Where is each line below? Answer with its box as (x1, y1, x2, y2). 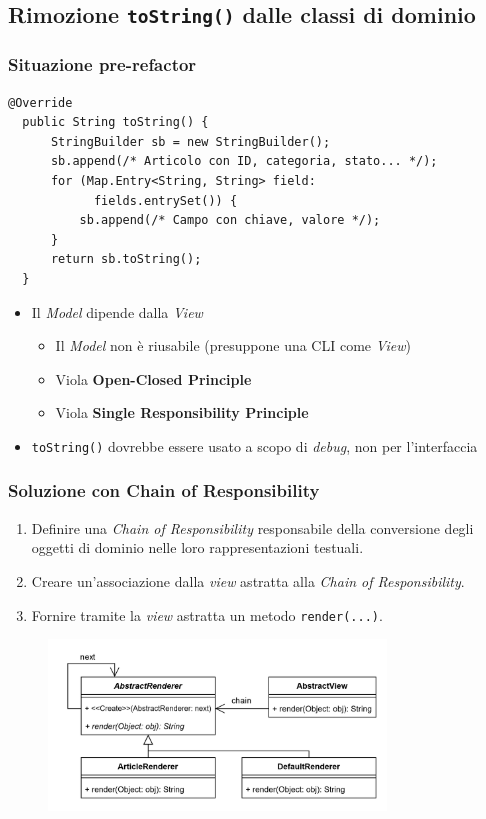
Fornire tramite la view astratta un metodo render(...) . (31, 604, 383, 625)
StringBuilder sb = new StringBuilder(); (50, 134, 331, 149)
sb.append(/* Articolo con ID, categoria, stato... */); (50, 154, 438, 169)
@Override (8, 95, 73, 110)
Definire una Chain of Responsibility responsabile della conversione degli (31, 517, 474, 538)
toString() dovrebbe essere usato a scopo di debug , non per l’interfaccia (31, 435, 478, 456)
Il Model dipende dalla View (31, 301, 203, 322)
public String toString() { (22, 115, 209, 130)
